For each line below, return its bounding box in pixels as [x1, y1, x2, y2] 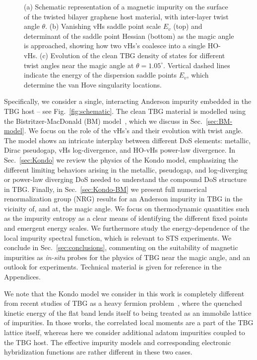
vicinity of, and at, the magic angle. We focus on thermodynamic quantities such [4, 203, 250, 213]
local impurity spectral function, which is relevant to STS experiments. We [4, 232, 232, 243]
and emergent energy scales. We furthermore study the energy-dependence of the [4, 223, 250, 233]
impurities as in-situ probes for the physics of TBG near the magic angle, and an [4, 252, 250, 262]
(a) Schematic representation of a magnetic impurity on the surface [24, 1, 228, 11]
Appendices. [4, 271, 41, 282]
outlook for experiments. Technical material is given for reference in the [4, 262, 222, 272]
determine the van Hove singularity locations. [24, 79, 162, 90]
